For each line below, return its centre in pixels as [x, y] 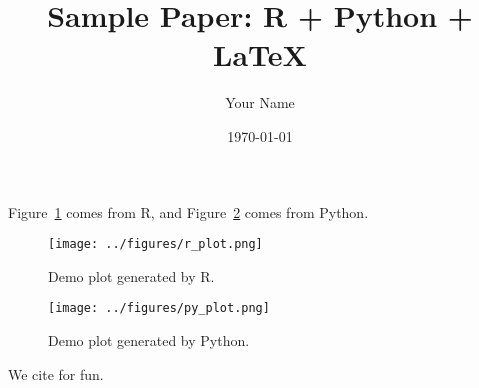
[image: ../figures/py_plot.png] [159, 308]
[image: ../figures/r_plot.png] [155, 244]
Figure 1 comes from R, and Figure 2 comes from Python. [188, 211]
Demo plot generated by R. [131, 275]
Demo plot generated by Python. [149, 340]
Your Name [260, 102]
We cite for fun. [56, 373]
